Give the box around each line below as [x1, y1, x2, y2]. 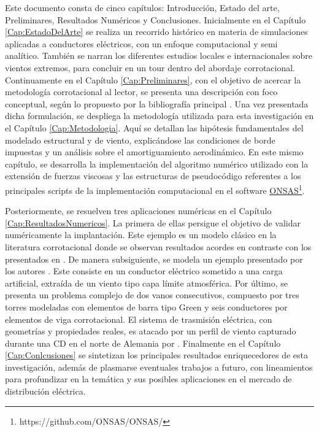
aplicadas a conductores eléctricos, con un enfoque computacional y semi [5, 37, 278, 50]
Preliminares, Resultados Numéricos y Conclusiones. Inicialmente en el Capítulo [5, 13, 306, 26]
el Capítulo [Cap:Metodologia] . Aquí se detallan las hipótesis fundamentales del [5, 121, 304, 134]
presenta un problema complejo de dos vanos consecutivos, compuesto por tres [5, 288, 299, 301]
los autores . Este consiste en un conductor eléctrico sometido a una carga [5, 264, 283, 277]
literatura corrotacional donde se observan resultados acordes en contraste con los [5, 240, 312, 253]
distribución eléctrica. [5, 385, 86, 398]
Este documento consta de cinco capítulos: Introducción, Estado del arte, [5, 1, 280, 13]
